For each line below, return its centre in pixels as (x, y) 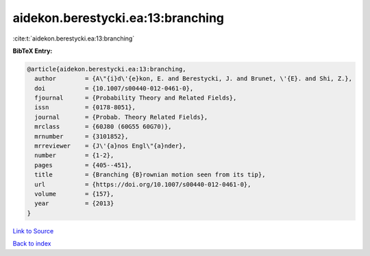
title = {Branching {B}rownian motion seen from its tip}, (150, 175)
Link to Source (33, 231)
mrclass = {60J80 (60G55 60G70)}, (103, 127)
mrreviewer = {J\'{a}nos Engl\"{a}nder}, (110, 146)
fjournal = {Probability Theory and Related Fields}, (136, 98)
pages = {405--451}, (84, 165)
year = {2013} (74, 203)
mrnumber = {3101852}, (82, 136)
